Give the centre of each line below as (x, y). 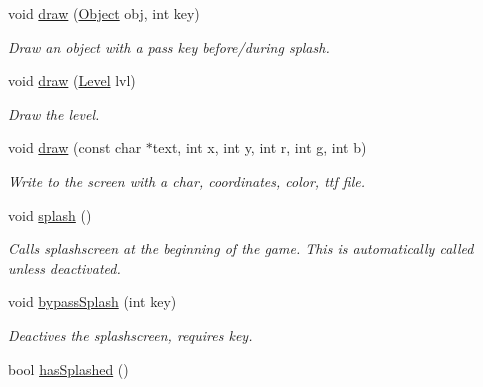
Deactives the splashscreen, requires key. (130, 334)
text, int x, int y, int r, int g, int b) (259, 147)
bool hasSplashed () (68, 368)
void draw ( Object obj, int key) (104, 13)
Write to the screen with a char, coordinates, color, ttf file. (186, 180)
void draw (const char (75, 147)
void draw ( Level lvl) (72, 80)
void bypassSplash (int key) (92, 301)
